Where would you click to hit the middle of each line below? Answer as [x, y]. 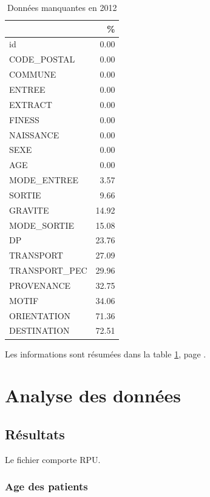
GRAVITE [29, 210]
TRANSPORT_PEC [48, 270]
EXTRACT [31, 104]
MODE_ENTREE [44, 180]
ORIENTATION [40, 315]
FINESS [24, 119]
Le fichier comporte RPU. [53, 459]
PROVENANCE [40, 285]
